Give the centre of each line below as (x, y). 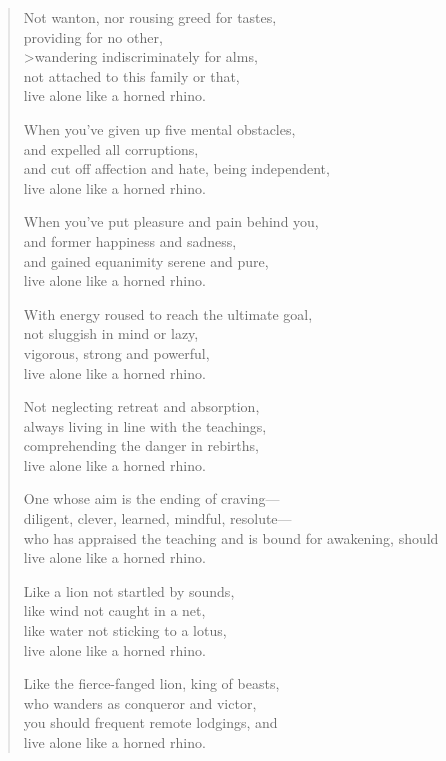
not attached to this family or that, (131, 75)
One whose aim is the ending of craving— (151, 498)
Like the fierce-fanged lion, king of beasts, (151, 683)
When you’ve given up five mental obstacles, (159, 128)
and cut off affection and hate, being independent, (176, 168)
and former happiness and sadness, (130, 240)
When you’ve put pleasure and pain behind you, (171, 221)
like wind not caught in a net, (114, 610)
